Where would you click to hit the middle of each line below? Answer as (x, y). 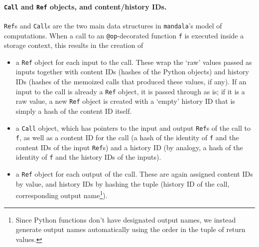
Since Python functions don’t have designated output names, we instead (126, 219)
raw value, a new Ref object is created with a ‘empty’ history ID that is (125, 101)
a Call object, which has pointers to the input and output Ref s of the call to (133, 127)
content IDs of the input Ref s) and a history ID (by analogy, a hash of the (129, 147)
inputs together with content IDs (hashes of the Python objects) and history (132, 72)
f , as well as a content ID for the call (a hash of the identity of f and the (127, 137)
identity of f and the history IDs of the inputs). (88, 157)
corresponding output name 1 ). (62, 195)
